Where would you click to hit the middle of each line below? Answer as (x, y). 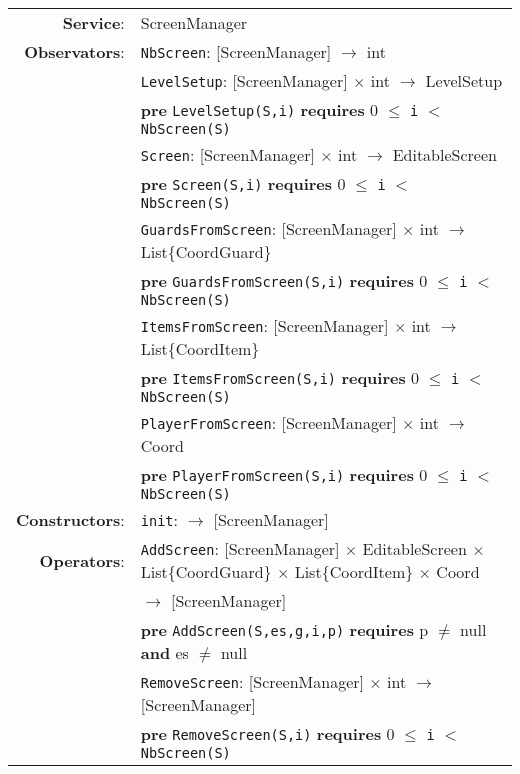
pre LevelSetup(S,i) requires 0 (259, 109)
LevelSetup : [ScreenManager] (244, 80)
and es (164, 652)
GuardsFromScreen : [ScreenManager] (268, 228)
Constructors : (70, 519)
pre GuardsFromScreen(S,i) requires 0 (284, 280)
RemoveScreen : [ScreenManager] (252, 681)
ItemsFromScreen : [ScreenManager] (264, 325)
